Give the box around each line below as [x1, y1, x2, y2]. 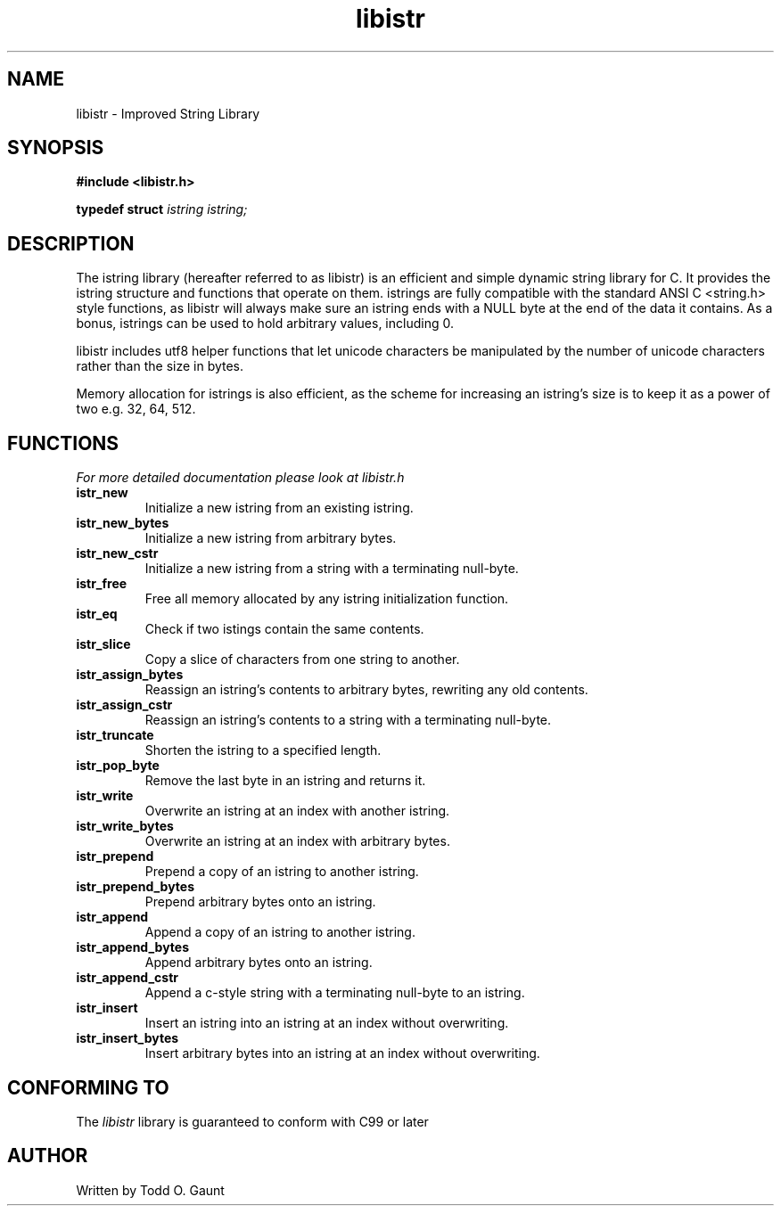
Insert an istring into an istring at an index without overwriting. [144, 1015, 509, 1031]
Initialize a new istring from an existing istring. [144, 500, 414, 516]
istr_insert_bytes [76, 1030, 179, 1046]
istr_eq [76, 606, 118, 622]
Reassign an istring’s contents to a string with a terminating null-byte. [144, 712, 552, 728]
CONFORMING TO [7, 1076, 169, 1099]
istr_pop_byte [76, 758, 160, 774]
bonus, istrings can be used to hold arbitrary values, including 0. [76, 316, 454, 332]
